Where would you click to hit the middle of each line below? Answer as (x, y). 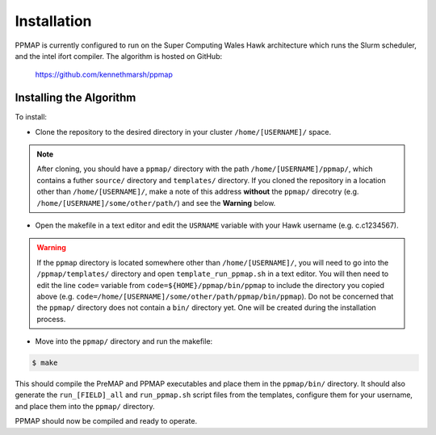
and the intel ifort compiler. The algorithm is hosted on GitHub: (119, 56)
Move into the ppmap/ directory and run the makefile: (124, 341)
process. (51, 319)
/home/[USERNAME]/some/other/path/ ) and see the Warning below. (156, 203)
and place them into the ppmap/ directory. (85, 406)
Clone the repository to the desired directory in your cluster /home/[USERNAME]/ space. (183, 132)
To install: (31, 117)
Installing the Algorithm (75, 98)
